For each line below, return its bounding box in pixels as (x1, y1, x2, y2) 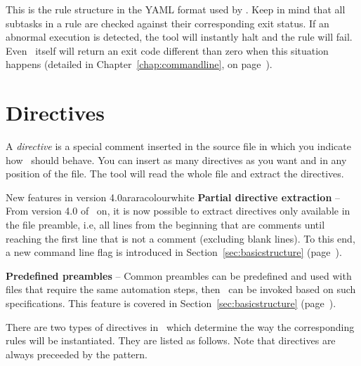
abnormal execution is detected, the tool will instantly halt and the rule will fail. (6, 29, 353, 44)
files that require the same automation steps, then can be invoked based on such (6, 282, 356, 297)
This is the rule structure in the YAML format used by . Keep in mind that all (6, 2, 346, 16)
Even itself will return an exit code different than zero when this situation (6, 43, 329, 57)
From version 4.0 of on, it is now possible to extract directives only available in (6, 203, 350, 218)
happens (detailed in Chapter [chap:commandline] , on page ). (6, 57, 273, 72)
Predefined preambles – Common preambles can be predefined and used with (6, 268, 352, 283)
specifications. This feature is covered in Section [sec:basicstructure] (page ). (6, 296, 336, 311)
